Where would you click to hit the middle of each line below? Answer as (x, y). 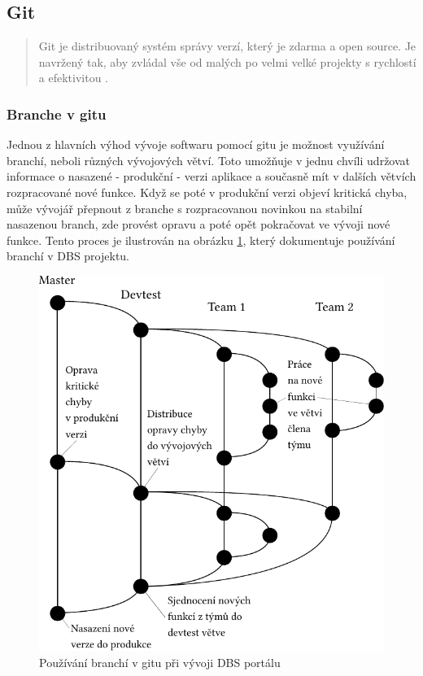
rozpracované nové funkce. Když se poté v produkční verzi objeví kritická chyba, (207, 192)
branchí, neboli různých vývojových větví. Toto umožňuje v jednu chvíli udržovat (209, 160)
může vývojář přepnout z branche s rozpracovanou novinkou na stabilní (185, 208)
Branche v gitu (57, 113)
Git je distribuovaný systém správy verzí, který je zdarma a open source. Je (227, 46)
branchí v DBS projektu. (68, 256)
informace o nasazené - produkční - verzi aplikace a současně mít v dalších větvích (211, 176)
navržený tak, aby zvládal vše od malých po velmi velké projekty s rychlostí (227, 61)
